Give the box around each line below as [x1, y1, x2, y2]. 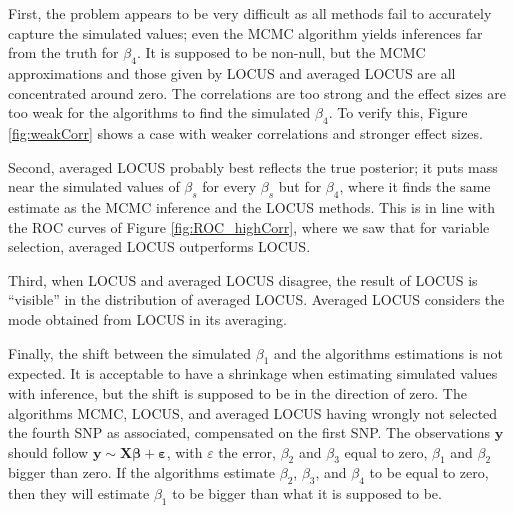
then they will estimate [8, 483, 150, 504]
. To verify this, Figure [328, 102, 468, 123]
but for [278, 176, 322, 197]
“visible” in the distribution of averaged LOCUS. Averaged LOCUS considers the [8, 289, 505, 310]
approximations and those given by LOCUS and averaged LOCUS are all [8, 62, 456, 83]
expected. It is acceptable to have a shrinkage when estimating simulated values [8, 363, 498, 384]
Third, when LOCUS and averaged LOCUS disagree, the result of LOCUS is [8, 269, 478, 290]
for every [202, 176, 257, 197]
